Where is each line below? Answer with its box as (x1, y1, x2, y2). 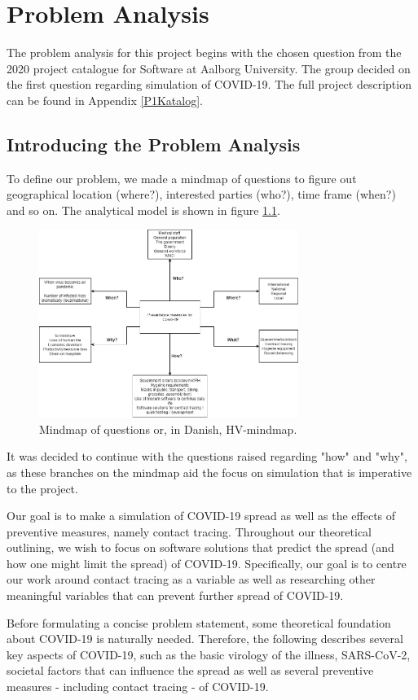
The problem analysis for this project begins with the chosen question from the (7, 44, 402, 61)
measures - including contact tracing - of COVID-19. (7, 678, 269, 695)
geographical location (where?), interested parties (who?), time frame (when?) (7, 186, 396, 203)
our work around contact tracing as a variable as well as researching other (7, 571, 376, 588)
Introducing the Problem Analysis (7, 131, 301, 156)
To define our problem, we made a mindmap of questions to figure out (7, 169, 357, 186)
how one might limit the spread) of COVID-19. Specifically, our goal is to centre (7, 554, 407, 571)
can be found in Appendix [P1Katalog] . (7, 91, 204, 108)
